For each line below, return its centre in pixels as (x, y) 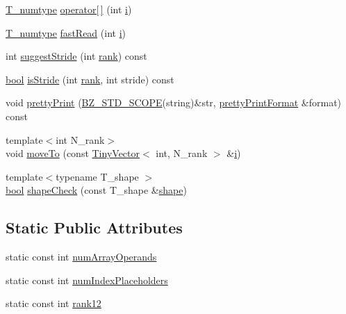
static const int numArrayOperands (81, 257)
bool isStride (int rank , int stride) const (90, 79)
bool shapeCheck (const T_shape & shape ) (96, 190)
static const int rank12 (53, 303)
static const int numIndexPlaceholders (87, 280)
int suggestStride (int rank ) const (76, 56)
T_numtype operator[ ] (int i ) (69, 9)
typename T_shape (97, 176)
